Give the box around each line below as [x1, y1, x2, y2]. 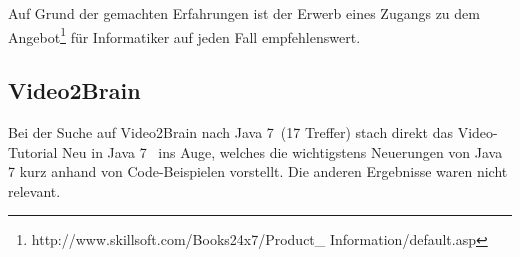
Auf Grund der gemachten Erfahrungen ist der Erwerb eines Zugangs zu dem [8, 3, 480, 23]
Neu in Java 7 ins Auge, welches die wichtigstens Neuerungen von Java [62, 141, 503, 162]
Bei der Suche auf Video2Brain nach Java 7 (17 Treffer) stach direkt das [8, 122, 454, 143]
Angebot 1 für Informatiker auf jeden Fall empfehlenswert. [8, 23, 361, 47]
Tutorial [8, 141, 58, 162]
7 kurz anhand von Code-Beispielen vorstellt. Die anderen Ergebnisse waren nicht [8, 161, 508, 182]
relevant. [8, 180, 61, 201]
